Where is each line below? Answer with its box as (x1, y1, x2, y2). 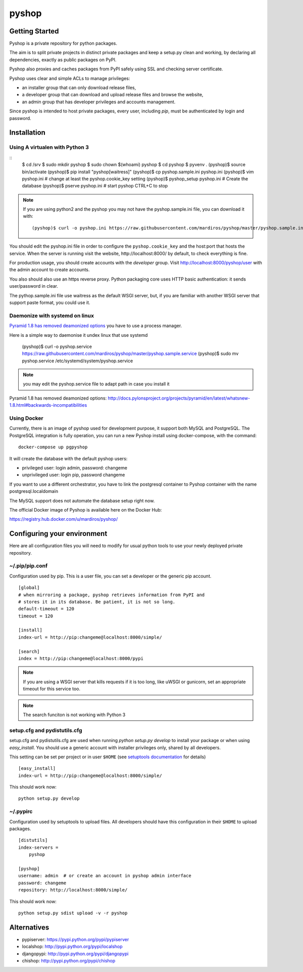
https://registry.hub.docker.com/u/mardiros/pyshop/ (9, 516, 118, 522)
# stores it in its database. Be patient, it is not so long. (18, 599, 176, 605)
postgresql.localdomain (9, 488, 58, 494)
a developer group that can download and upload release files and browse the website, (22, 92, 204, 98)
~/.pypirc (9, 808, 33, 815)
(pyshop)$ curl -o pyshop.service (22, 343, 92, 349)
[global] (18, 585, 40, 591)
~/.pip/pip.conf (9, 562, 48, 569)
